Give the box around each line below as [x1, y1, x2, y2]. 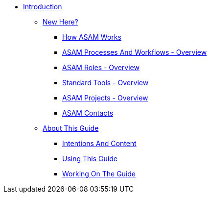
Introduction [23, 2, 62, 11]
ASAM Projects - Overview [62, 94, 148, 102]
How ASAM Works [62, 33, 121, 41]
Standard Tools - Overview [62, 78, 149, 87]
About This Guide [43, 124, 99, 132]
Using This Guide [62, 154, 117, 163]
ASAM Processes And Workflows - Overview [62, 48, 207, 56]
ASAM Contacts [62, 109, 114, 117]
